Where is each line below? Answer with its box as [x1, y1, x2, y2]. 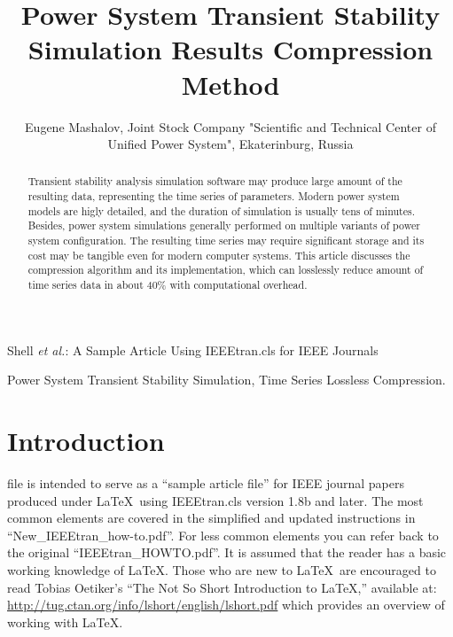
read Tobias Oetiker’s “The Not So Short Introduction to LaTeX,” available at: [7, 578, 437, 596]
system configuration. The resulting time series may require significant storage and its [27, 233, 425, 248]
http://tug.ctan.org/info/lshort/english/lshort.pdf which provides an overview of [7, 595, 445, 614]
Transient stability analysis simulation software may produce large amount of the [27, 174, 402, 189]
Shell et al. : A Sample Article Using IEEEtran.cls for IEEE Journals [7, 340, 379, 359]
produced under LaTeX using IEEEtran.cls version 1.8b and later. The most [7, 491, 424, 509]
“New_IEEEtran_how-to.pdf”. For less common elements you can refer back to [7, 525, 439, 544]
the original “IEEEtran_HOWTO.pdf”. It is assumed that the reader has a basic [7, 543, 447, 562]
